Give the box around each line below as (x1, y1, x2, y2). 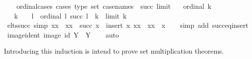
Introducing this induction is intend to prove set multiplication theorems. (4, 46, 224, 56)
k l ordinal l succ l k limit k (14, 10, 127, 20)
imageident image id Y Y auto (7, 29, 119, 39)
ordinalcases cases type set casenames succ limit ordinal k (16, 1, 211, 11)
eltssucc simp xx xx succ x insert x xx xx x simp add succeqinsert (7, 20, 249, 30)
